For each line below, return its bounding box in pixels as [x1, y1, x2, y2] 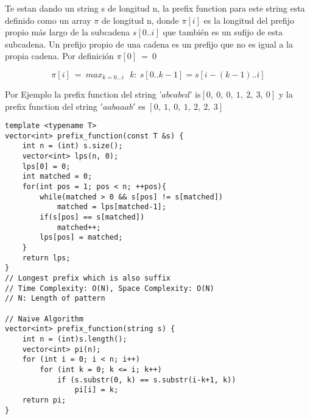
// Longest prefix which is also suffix [5, 274, 171, 282]
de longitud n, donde [101, 13, 179, 26]
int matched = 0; [22, 172, 93, 181]
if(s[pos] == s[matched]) [40, 213, 145, 222]
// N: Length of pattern [5, 294, 105, 303]
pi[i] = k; [74, 385, 119, 395]
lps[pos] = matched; [40, 233, 123, 242]
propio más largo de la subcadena [5, 26, 130, 38]
